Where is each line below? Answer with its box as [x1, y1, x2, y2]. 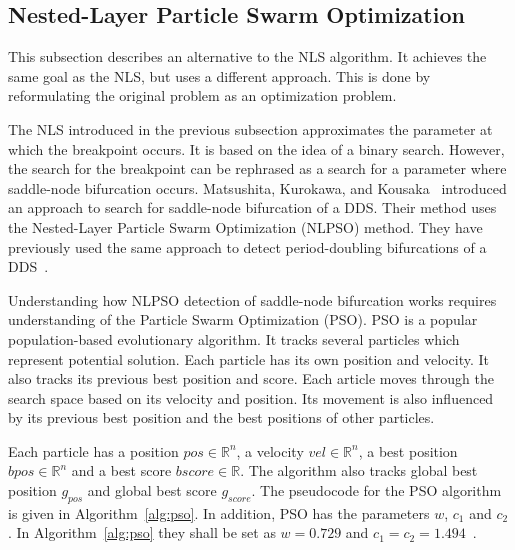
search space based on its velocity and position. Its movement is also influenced [8, 387, 494, 408]
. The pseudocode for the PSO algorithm [251, 480, 502, 501]
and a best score [71, 460, 172, 481]
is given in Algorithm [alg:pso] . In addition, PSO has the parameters [8, 502, 430, 523]
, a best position [358, 440, 458, 461]
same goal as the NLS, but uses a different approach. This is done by [8, 65, 431, 86]
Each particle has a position [8, 440, 179, 461]
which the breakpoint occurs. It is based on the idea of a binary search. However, [8, 138, 505, 159]
